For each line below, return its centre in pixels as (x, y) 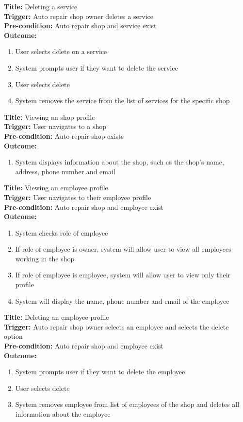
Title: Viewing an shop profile (49, 117)
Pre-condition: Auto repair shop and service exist (80, 26)
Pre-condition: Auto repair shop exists (64, 136)
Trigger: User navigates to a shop (55, 126)
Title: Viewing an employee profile (56, 188)
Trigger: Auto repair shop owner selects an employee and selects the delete (116, 326)
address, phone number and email (65, 171)
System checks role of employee (62, 232)
